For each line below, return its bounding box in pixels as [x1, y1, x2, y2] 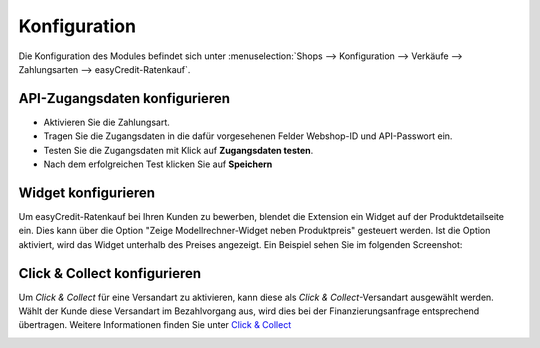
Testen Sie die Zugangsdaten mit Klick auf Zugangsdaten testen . [43, 144, 314, 156]
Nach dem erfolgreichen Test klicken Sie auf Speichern [43, 158, 273, 170]
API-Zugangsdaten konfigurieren [18, 90, 230, 107]
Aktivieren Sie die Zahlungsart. [43, 116, 170, 128]
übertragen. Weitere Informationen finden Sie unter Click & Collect [18, 319, 292, 331]
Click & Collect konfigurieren [18, 265, 202, 282]
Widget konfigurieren [18, 184, 155, 201]
